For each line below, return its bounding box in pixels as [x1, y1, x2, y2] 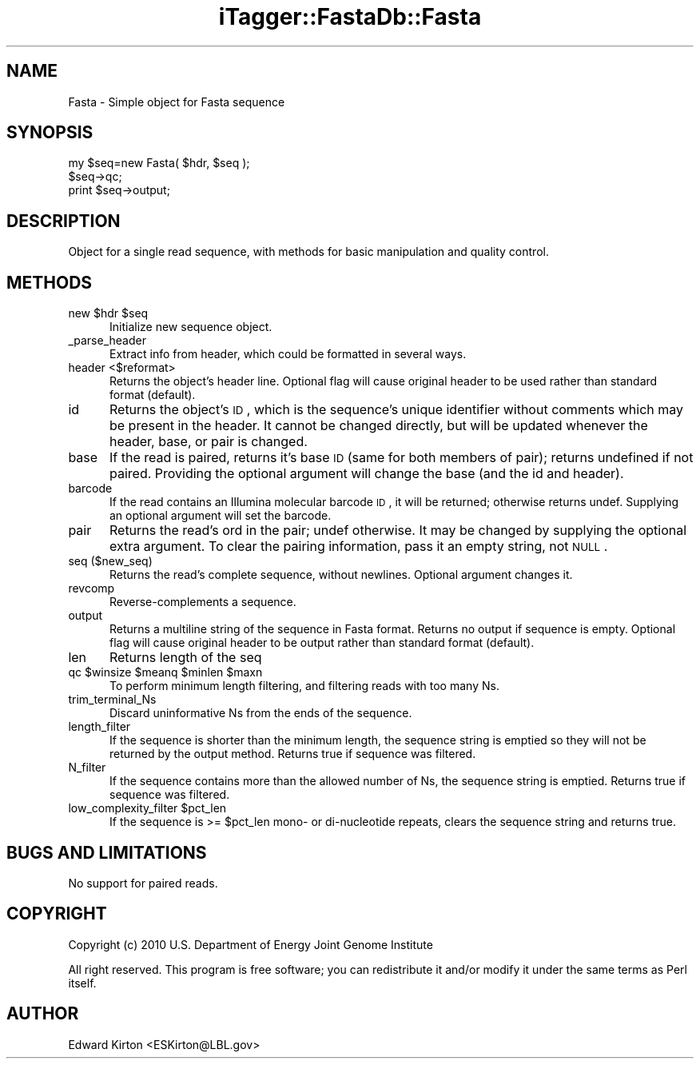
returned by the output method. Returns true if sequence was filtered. [109, 747, 476, 761]
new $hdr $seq [68, 306, 149, 321]
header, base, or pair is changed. [109, 433, 308, 450]
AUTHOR [6, 1003, 79, 1024]
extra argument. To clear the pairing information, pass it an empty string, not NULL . [109, 538, 608, 555]
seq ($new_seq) [68, 554, 153, 568]
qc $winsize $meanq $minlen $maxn [68, 665, 263, 680]
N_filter [68, 760, 106, 775]
